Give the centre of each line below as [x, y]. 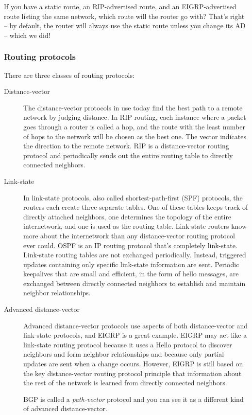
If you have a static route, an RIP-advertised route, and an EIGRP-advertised [120, 6]
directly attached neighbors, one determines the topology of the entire [127, 216]
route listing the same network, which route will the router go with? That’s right [124, 16]
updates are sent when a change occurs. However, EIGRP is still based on [133, 364]
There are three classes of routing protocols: [69, 75]
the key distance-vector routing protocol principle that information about [133, 373]
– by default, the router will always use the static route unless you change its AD [125, 26]
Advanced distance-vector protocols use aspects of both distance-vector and [136, 325]
